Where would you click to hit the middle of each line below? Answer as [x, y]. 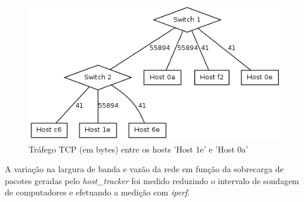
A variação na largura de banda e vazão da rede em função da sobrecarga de [144, 169]
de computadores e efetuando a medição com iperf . [97, 192]
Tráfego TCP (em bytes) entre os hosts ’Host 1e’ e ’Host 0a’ [139, 149]
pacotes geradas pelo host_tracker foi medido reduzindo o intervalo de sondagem [152, 180]
